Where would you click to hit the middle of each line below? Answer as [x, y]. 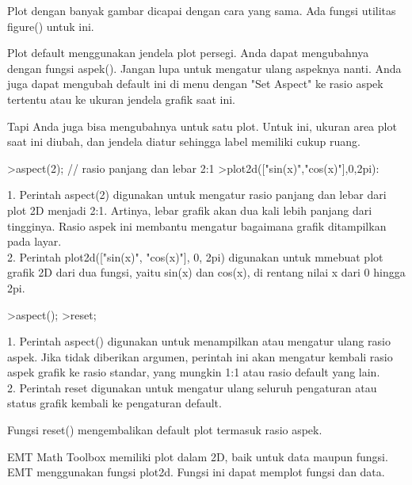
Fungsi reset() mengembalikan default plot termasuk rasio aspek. [165, 430]
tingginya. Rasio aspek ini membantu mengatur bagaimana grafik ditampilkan [197, 225]
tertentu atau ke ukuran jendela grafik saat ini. [122, 99]
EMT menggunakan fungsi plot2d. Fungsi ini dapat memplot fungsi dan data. [196, 472]
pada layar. [34, 241]
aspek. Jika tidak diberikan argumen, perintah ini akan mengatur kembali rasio [200, 356]
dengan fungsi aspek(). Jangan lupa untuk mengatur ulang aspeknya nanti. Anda [204, 68]
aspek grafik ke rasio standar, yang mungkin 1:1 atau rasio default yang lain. [194, 372]
